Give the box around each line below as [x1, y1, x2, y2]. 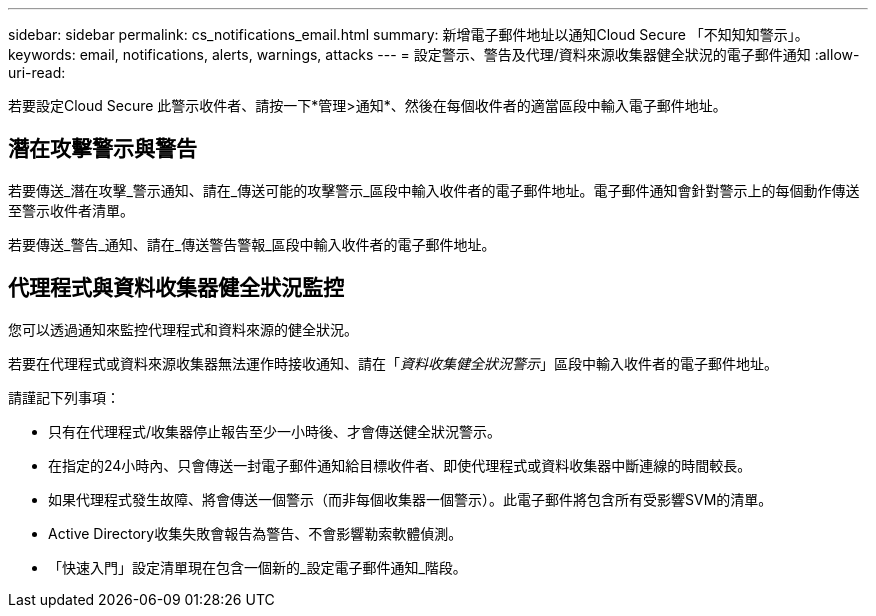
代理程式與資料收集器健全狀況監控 [8, 275, 344, 301]
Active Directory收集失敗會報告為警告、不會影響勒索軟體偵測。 [48, 524, 463, 542]
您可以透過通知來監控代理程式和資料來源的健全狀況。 [8, 320, 358, 338]
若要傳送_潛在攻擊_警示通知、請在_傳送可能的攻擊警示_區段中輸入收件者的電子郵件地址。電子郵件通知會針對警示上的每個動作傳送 [8, 181, 860, 199]
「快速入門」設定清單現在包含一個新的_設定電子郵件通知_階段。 [48, 558, 467, 576]
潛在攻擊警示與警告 [8, 136, 197, 162]
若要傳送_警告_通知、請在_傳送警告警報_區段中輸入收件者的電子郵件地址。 [8, 235, 496, 253]
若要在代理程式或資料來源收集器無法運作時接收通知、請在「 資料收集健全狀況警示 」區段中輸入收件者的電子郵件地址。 [8, 354, 778, 372]
